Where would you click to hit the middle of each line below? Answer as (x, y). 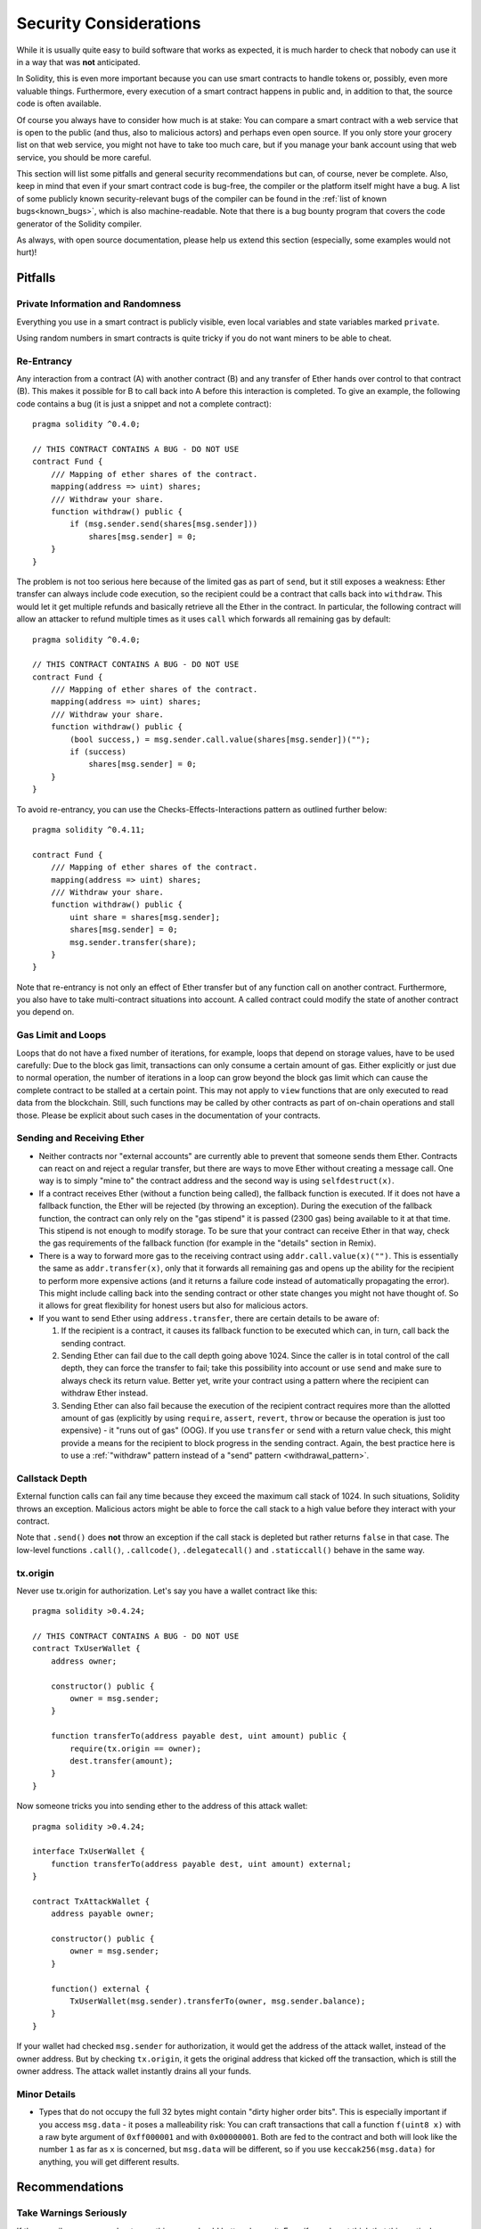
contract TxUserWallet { (86, 1649)
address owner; (84, 1661)
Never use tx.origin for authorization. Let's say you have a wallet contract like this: (167, 1591)
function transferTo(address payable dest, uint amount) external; (201, 1864)
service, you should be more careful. (84, 157)
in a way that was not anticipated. (78, 62)
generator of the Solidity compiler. (79, 224)
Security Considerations (109, 23)
